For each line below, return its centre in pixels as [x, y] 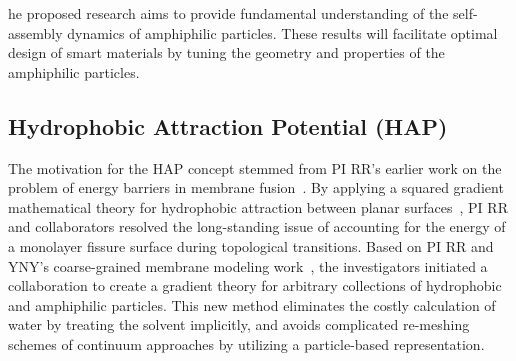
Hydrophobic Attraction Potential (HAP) [228, 125]
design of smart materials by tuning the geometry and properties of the [226, 52]
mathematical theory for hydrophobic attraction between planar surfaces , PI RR [258, 206]
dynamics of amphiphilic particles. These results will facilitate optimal [282, 32]
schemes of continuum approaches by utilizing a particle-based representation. [246, 343]
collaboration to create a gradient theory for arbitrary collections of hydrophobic [255, 285]
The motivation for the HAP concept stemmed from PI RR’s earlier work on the [255, 167]
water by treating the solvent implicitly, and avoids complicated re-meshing [239, 324]
